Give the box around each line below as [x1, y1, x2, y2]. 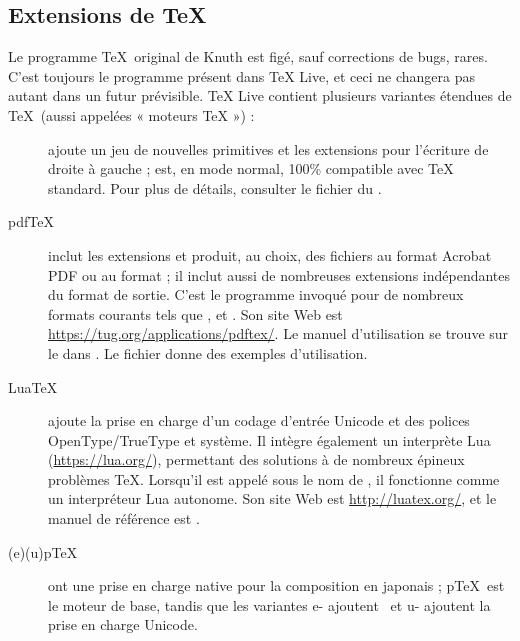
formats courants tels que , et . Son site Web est [48, 303, 343, 324]
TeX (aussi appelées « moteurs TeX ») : [8, 104, 255, 125]
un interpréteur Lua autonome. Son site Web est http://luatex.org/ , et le [48, 488, 497, 509]
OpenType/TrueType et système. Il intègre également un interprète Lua [48, 429, 491, 450]
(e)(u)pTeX [8, 541, 78, 562]
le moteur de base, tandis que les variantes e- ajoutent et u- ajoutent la [48, 594, 491, 615]
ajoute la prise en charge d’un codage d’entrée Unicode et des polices [48, 410, 470, 431]
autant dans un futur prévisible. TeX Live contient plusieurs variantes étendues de [8, 85, 512, 106]
